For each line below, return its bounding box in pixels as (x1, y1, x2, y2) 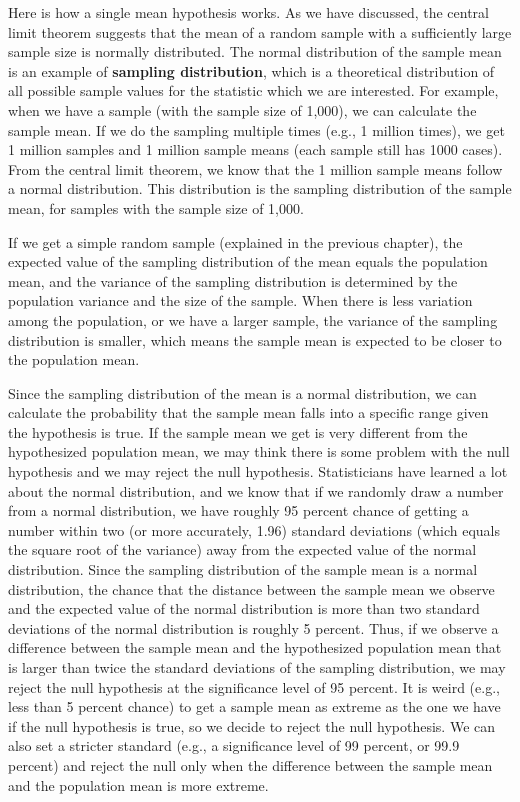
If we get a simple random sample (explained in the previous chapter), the (8, 231, 463, 252)
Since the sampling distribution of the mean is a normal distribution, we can (8, 382, 477, 403)
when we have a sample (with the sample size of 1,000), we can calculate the (8, 99, 477, 120)
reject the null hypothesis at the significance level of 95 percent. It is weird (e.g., (8, 676, 500, 697)
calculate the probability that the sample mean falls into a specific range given (8, 402, 489, 423)
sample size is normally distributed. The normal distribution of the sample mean (8, 41, 502, 62)
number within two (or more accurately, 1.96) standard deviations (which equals (8, 519, 500, 540)
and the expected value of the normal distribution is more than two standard (8, 598, 480, 619)
